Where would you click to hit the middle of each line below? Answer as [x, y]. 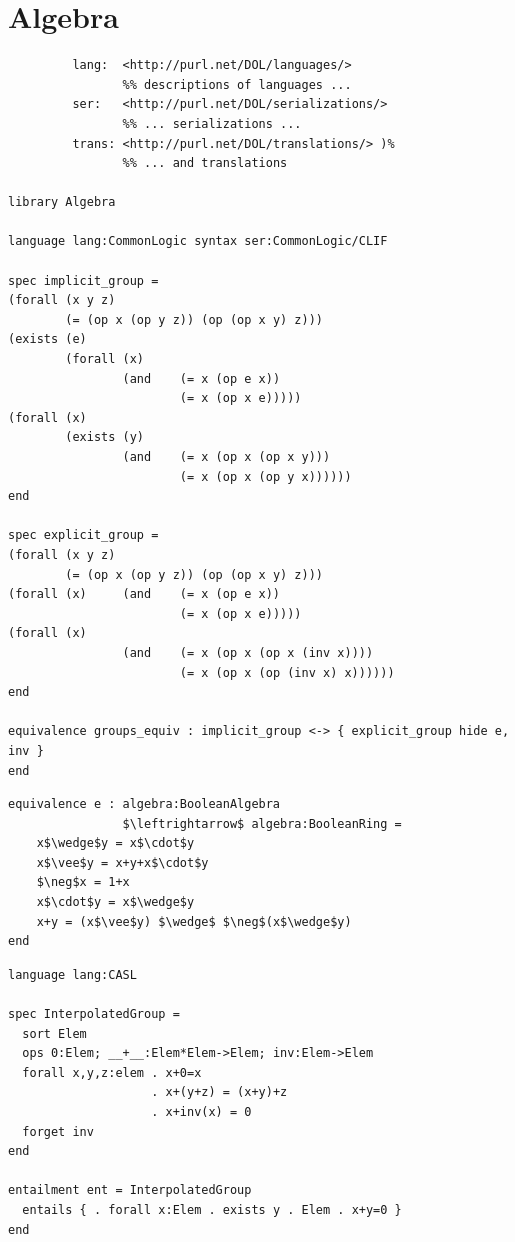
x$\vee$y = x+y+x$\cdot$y [122, 862]
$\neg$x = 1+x [83, 882]
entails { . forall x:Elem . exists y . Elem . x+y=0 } [212, 1209]
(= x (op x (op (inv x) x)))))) [287, 672]
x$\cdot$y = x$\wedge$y [115, 902]
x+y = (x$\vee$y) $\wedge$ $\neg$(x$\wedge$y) [194, 921]
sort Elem [54, 1033]
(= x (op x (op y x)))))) [265, 476]
